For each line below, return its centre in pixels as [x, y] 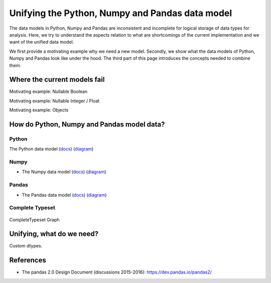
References [28, 260]
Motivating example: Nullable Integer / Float [54, 101]
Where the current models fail [57, 80]
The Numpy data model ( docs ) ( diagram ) [64, 172]
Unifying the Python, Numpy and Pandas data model [121, 13]
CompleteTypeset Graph [34, 220]
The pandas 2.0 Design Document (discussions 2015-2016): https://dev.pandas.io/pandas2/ [117, 272]
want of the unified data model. [42, 42]
